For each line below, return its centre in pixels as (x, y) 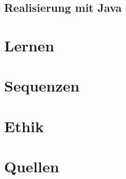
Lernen (29, 45)
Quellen (32, 166)
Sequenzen (42, 86)
